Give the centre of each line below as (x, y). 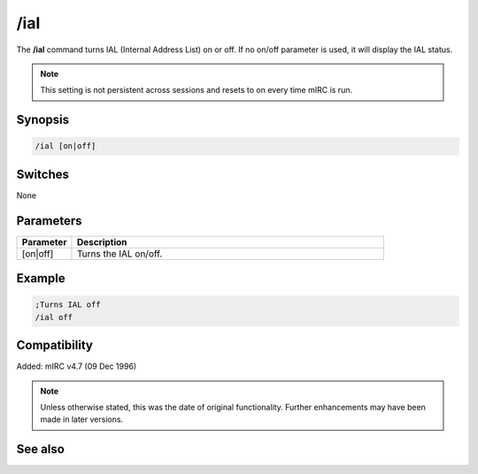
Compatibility (54, 345)
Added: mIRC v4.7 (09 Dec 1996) (77, 366)
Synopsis (43, 120)
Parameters (49, 221)
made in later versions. (82, 419)
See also (41, 450)
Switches (43, 174)
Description (102, 241)
